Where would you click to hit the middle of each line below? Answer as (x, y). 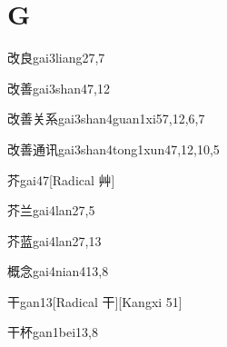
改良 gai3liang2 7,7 (56, 58)
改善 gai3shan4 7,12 (59, 88)
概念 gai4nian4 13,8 (58, 271)
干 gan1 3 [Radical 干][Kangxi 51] (95, 301)
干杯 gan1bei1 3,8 (53, 332)
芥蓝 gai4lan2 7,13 (54, 240)
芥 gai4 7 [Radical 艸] (61, 179)
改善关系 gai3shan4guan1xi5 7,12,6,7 (106, 119)
